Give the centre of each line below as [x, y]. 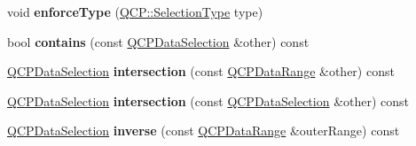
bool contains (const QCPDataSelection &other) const [158, 41]
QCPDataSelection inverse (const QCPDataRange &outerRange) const [204, 131]
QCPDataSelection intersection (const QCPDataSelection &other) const [208, 100]
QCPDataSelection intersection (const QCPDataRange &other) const [201, 71]
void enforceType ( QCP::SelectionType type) [135, 12]
